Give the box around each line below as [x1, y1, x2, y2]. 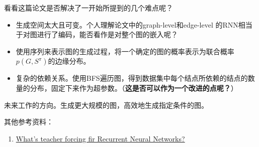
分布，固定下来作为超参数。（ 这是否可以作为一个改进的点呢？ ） [30, 82, 238, 93]
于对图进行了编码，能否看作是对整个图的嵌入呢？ [16, 29, 178, 40]
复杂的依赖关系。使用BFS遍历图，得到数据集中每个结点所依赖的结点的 [16, 73, 248, 83]
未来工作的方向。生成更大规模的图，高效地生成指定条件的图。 [4, 99, 208, 110]
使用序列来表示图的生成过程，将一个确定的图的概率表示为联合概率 [16, 46, 234, 56]
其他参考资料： [4, 116, 53, 127]
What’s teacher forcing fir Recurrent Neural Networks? [16, 133, 185, 143]
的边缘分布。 [48, 56, 91, 66]
